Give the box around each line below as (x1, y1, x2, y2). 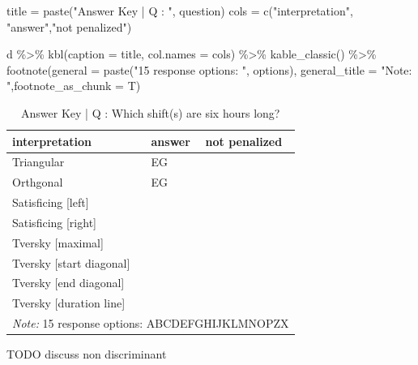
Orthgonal (12, 174, 63, 191)
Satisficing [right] (12, 213, 96, 230)
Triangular (12, 153, 65, 170)
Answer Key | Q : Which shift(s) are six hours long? (21, 104, 280, 121)
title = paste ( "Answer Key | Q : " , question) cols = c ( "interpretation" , (6, 2, 353, 19)
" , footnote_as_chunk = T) (6, 77, 141, 94)
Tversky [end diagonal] (12, 274, 125, 291)
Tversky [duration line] (12, 294, 126, 311)
